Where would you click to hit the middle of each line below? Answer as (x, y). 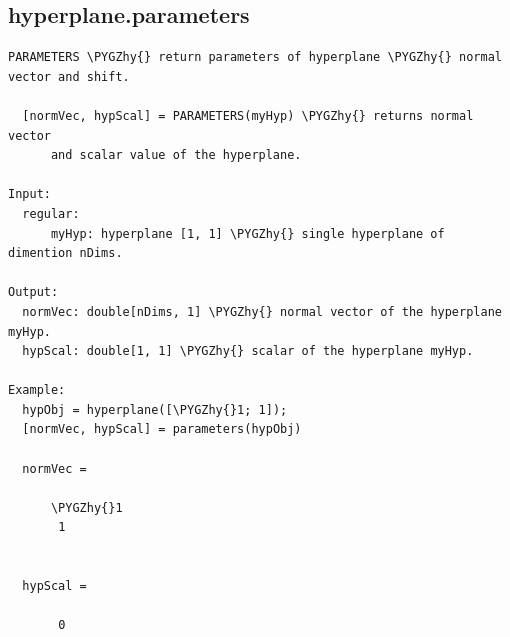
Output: (33, 292)
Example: (37, 390)
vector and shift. (69, 76)
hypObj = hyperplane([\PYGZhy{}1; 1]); (155, 409)
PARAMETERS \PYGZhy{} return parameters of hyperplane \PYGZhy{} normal (255, 57)
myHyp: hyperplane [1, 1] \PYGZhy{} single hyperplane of (247, 233)
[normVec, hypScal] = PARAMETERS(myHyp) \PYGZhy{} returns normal (248, 115)
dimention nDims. (65, 253)
